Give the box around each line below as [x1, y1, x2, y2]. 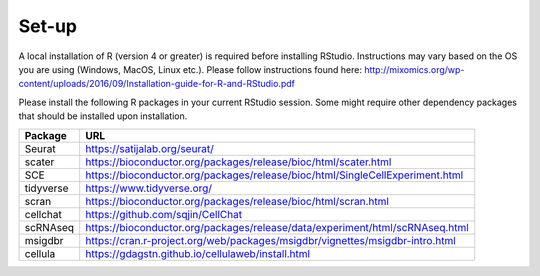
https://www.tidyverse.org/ [85, 181, 213, 195]
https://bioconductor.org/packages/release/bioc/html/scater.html [85, 155, 392, 169]
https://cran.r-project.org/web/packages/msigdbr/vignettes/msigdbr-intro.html [85, 233, 457, 247]
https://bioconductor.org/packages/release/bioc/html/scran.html [85, 194, 390, 208]
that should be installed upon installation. [18, 110, 188, 122]
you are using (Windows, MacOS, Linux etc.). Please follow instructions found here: [18, 63, 362, 75]
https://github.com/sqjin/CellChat [85, 207, 243, 221]
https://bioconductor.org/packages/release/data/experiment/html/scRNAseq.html [85, 220, 469, 234]
